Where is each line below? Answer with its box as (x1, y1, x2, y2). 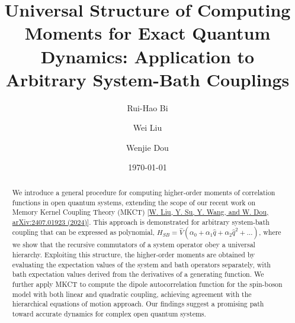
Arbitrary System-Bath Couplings (5, 67, 290, 91)
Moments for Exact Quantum (24, 21, 271, 45)
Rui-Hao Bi (127, 101, 168, 114)
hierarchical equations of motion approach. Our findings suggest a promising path (12, 299, 264, 309)
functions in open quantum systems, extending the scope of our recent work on (12, 197, 256, 207)
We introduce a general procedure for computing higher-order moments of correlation (12, 187, 275, 197)
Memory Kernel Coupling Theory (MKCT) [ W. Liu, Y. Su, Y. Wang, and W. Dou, (12, 207, 269, 217)
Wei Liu (133, 121, 162, 134)
